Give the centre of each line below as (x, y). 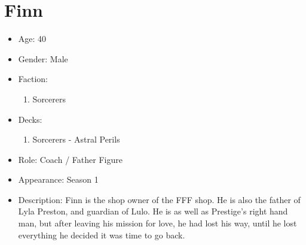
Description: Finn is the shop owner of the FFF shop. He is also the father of (159, 199)
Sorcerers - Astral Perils (76, 139)
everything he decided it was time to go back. (102, 235)
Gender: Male (43, 58)
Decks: (30, 119)
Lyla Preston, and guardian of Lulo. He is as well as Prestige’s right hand (153, 211)
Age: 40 (32, 39)
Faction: (33, 79)
